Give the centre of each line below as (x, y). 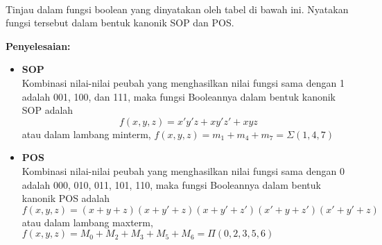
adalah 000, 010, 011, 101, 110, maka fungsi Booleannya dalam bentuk (171, 184)
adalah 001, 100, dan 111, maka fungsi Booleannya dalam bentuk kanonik (179, 96)
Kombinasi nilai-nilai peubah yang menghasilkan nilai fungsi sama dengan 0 (183, 170)
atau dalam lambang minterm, (86, 134)
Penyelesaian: (38, 45)
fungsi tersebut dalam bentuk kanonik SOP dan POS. (120, 23)
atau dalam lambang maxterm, (87, 222)
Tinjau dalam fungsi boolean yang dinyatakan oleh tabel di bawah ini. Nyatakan (177, 9)
